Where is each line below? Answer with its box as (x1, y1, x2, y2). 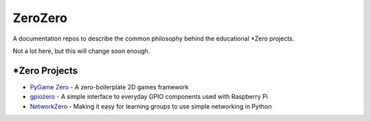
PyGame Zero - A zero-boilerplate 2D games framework (30, 82, 189, 91)
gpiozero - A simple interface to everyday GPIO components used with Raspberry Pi (30, 93, 268, 101)
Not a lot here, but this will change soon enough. (12, 47, 150, 55)
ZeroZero (12, 10, 68, 25)
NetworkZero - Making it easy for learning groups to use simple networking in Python (30, 102, 272, 110)
